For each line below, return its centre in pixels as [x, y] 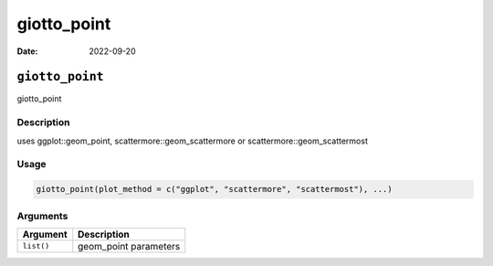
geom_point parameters [129, 246]
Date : [27, 51]
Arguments [42, 216]
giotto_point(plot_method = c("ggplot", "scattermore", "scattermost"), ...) [214, 189]
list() [36, 246]
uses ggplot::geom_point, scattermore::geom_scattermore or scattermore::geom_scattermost [193, 141]
